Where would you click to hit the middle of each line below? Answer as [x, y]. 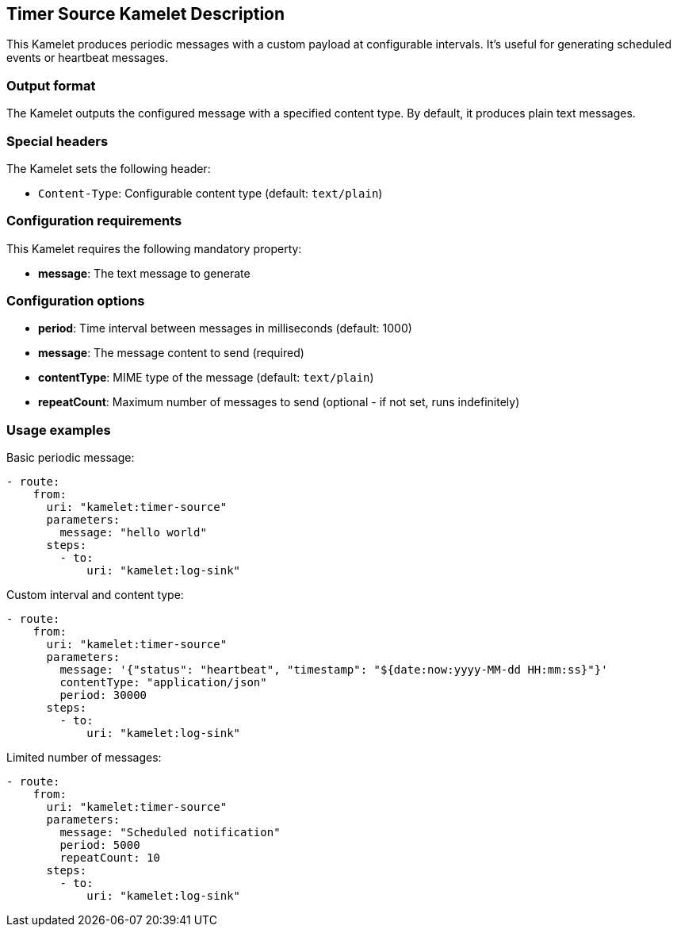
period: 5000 [100, 845]
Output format [51, 85]
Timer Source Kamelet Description [146, 14]
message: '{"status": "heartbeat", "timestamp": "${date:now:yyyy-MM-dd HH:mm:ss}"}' [334, 670]
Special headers [57, 141]
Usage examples [59, 430]
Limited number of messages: [84, 758]
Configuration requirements [94, 221]
